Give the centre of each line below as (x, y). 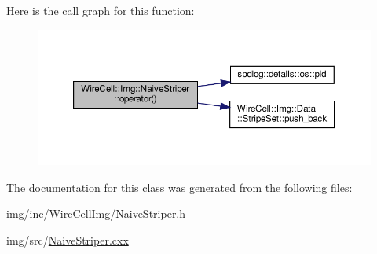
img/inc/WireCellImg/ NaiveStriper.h (96, 214)
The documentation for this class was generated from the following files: (179, 187)
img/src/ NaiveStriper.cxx (68, 239)
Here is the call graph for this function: (101, 10)
